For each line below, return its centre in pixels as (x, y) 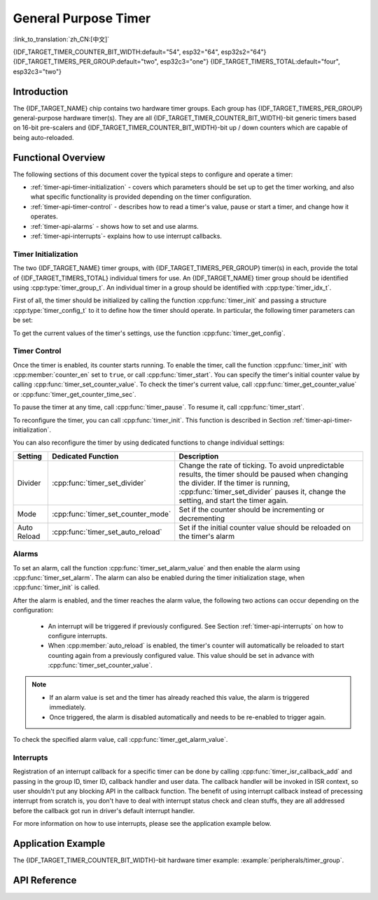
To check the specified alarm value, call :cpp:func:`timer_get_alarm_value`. (120, 740)
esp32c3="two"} (37, 71)
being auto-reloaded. (43, 137)
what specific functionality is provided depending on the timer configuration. (141, 197)
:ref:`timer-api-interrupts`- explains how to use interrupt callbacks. (126, 236)
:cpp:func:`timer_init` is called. (57, 587)
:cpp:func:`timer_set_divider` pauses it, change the (262, 491)
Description (199, 456)
